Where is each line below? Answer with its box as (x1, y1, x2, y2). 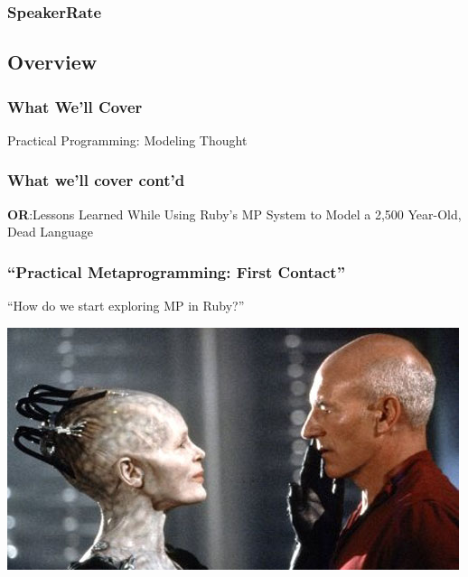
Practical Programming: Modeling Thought (7, 130, 248, 149)
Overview (7, 48, 98, 76)
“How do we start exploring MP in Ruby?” (7, 296, 245, 315)
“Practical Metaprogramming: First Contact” (7, 260, 345, 283)
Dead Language (7, 222, 93, 241)
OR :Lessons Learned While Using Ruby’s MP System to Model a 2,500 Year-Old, (7, 204, 462, 223)
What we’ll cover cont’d (7, 169, 185, 191)
